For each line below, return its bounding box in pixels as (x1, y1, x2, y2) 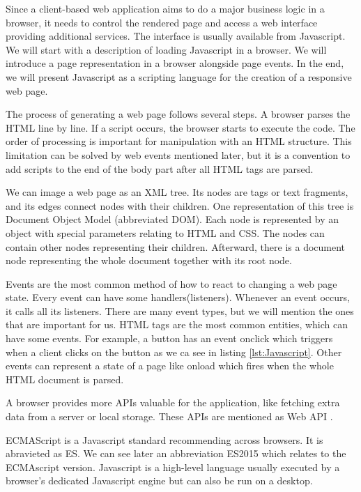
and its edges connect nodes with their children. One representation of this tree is (6, 198, 354, 213)
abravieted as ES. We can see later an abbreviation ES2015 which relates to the (6, 446, 346, 461)
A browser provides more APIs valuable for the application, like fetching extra (6, 395, 340, 410)
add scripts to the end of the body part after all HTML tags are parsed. (6, 161, 314, 176)
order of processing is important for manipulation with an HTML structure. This (6, 134, 352, 148)
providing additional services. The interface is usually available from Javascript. (6, 29, 346, 43)
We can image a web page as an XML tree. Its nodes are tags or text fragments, (6, 185, 348, 199)
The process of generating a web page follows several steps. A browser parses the (6, 107, 351, 121)
